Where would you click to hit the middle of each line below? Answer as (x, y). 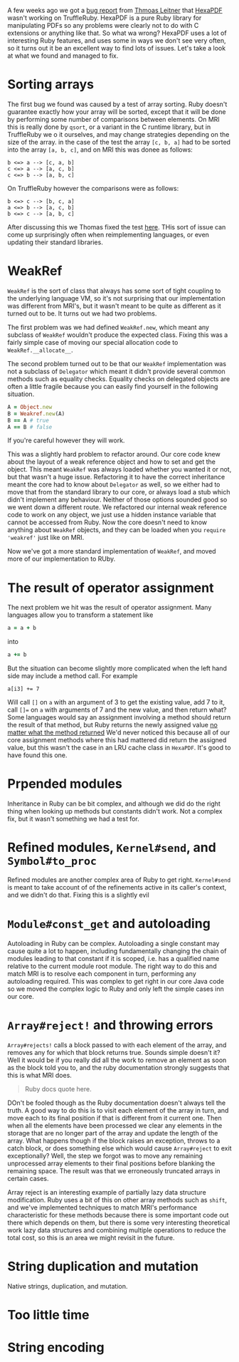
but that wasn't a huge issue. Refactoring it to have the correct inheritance (116, 477)
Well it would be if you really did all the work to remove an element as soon (117, 1060)
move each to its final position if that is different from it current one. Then (115, 1118)
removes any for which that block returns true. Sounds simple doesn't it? (114, 1052)
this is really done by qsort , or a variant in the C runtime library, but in (109, 127)
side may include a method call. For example (73, 676)
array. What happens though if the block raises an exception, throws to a (114, 1140)
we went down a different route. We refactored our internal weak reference (117, 507)
